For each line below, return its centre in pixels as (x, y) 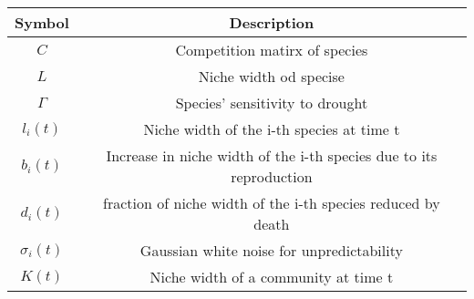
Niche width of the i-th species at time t (272, 129)
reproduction (272, 176)
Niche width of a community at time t (272, 277)
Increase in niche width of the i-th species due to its (272, 155)
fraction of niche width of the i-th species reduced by (272, 203)
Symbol (42, 22)
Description (272, 22)
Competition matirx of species (272, 50)
